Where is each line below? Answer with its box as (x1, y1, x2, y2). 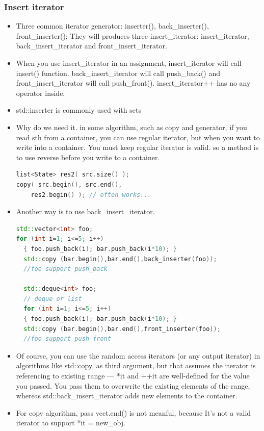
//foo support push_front (23, 335, 111, 343)
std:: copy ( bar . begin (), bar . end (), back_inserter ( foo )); (23, 255, 217, 263)
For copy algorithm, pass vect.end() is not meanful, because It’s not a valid (16, 407, 251, 418)
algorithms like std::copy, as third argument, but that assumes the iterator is (16, 360, 256, 371)
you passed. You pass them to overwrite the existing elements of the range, (16, 380, 250, 391)
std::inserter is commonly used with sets (16, 105, 141, 115)
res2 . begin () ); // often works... (31, 191, 151, 198)
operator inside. (16, 87, 65, 98)
